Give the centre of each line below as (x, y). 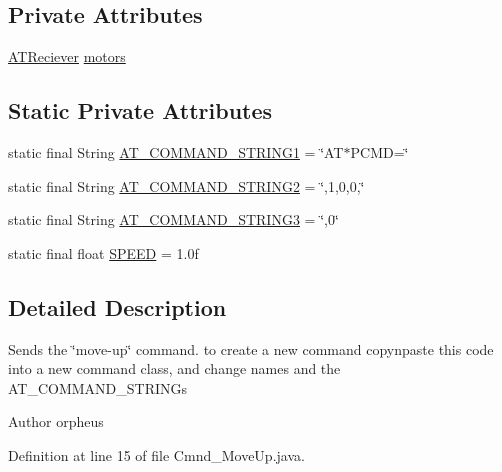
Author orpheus (56, 421)
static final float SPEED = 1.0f (103, 252)
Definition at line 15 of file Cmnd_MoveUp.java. (156, 454)
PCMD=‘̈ (379, 152)
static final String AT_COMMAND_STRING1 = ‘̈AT (176, 152)
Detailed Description (117, 306)
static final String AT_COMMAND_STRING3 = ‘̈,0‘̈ (173, 219)
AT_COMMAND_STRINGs (98, 387)
